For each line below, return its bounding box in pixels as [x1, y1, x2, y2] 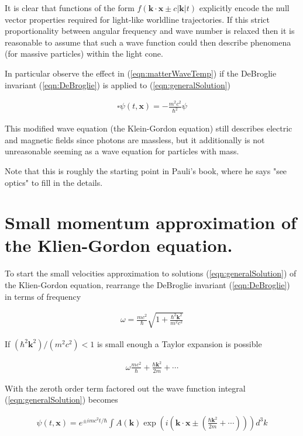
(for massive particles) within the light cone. [5, 47, 163, 60]
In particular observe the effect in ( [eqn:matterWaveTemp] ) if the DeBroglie [5, 67, 277, 79]
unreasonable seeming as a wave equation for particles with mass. [5, 145, 239, 157]
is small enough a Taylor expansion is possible [97, 337, 262, 350]
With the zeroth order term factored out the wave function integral [5, 382, 246, 394]
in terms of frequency [5, 290, 81, 302]
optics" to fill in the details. [5, 176, 103, 188]
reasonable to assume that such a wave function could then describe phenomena [5, 36, 291, 48]
